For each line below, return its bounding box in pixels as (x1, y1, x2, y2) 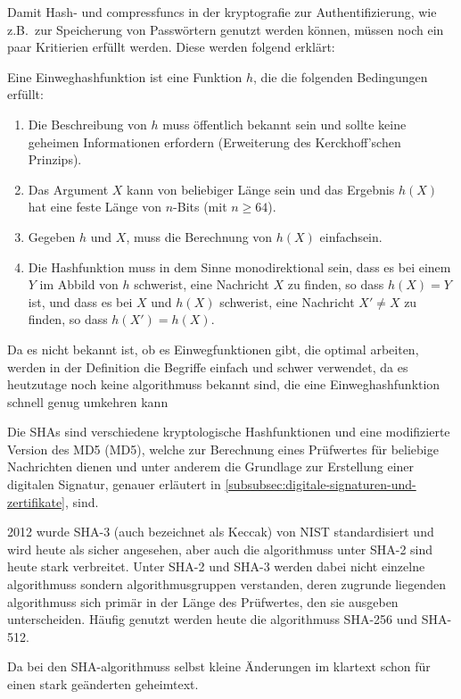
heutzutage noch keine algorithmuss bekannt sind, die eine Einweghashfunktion (7, 375, 440, 394)
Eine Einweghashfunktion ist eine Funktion (7, 67, 243, 86)
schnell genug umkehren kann (7, 392, 169, 411)
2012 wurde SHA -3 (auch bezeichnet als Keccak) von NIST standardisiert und (7, 522, 434, 541)
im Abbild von (39, 275, 119, 294)
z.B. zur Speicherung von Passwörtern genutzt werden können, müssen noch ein (7, 20, 444, 38)
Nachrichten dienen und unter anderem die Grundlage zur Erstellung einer (7, 457, 415, 476)
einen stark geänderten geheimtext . (7, 675, 199, 693)
